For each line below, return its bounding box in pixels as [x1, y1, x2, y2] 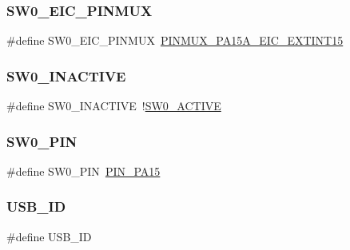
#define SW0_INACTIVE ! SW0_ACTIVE [6, 97, 221, 114]
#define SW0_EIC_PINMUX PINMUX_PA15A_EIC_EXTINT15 [6, 32, 344, 49]
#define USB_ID [6, 228, 92, 244]
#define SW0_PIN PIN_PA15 [6, 162, 161, 179]
